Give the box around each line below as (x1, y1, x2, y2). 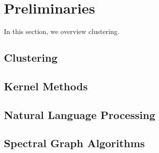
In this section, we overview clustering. (4, 26, 119, 36)
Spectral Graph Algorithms (4, 136, 145, 151)
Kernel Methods (4, 78, 88, 93)
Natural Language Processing (4, 107, 156, 122)
